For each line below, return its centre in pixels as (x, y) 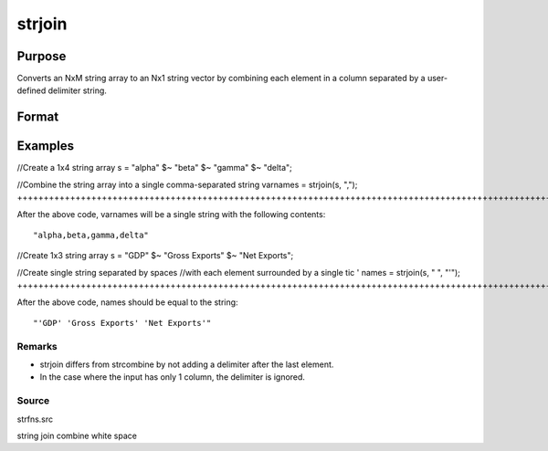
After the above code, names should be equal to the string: (127, 302)
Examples (46, 146)
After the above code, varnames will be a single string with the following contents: (171, 214)
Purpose (42, 56)
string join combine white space (77, 435)
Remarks (37, 346)
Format (38, 117)
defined (32, 90)
